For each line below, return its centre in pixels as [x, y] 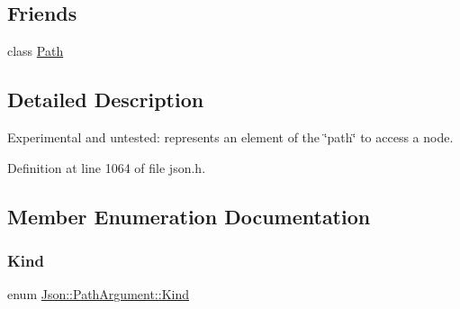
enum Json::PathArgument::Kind [98, 294]
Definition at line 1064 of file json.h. [107, 167]
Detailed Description [106, 100]
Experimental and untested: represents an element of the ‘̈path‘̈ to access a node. [230, 137]
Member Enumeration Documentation [189, 216]
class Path [36, 51]
